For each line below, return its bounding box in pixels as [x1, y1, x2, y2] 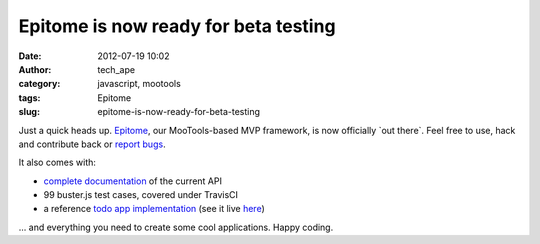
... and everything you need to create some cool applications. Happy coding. [18, 221, 334, 233]
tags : [18, 91, 41, 104]
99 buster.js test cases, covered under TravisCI [43, 189, 239, 201]
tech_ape [97, 63, 135, 75]
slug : [18, 106, 40, 118]
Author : [18, 63, 52, 75]
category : [18, 78, 61, 90]
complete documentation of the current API [43, 175, 222, 187]
